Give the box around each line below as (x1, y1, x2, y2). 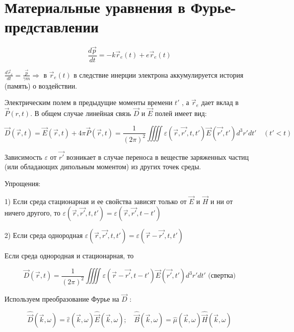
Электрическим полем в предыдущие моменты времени (4, 97, 173, 108)
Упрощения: (4, 178, 41, 189)
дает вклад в (201, 97, 239, 108)
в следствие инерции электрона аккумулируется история (73, 69, 243, 80)
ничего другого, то (4, 208, 61, 218)
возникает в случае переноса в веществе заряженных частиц (66, 151, 249, 162)
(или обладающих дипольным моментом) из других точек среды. (4, 161, 201, 172)
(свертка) (208, 272, 236, 280)
